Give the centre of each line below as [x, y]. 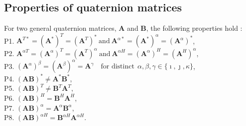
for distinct [118, 67]
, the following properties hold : [194, 28]
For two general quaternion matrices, [60, 28]
